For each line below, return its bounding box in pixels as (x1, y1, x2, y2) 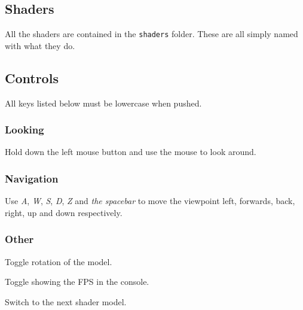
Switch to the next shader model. (5, 295, 127, 308)
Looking (5, 122, 44, 137)
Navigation (5, 171, 59, 186)
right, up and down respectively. (5, 206, 123, 218)
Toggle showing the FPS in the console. (5, 275, 149, 288)
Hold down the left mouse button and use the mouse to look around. (5, 145, 256, 158)
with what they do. (5, 39, 75, 51)
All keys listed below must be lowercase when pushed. (5, 96, 202, 109)
